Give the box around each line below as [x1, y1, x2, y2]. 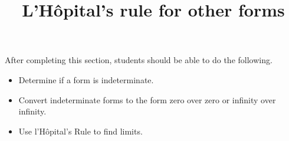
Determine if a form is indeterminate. [18, 73, 154, 86]
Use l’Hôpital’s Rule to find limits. [18, 124, 143, 137]
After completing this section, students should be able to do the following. [5, 54, 272, 66]
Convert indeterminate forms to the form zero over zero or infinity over [18, 93, 276, 106]
